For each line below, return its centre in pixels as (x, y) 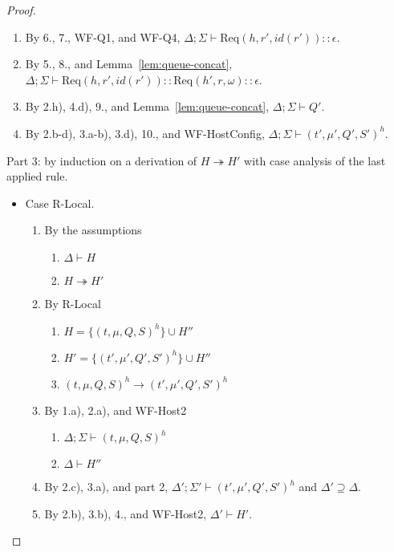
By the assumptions (93, 230)
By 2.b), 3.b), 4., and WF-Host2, (126, 513)
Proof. (21, 10)
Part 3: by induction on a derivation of (102, 160)
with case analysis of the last (315, 160)
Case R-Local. (60, 203)
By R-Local (73, 303)
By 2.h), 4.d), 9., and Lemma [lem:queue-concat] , (147, 106)
